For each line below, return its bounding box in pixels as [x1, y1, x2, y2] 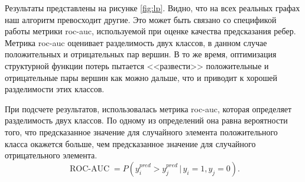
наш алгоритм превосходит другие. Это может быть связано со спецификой [5, 13, 277, 25]
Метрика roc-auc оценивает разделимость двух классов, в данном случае [5, 36, 267, 48]
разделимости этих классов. [5, 83, 105, 95]
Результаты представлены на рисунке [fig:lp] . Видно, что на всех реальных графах [5, 2, 300, 14]
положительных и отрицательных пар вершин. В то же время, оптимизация [5, 48, 277, 60]
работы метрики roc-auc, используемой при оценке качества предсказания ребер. [5, 25, 296, 37]
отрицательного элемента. [5, 149, 98, 161]
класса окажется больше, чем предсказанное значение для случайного [5, 137, 256, 149]
